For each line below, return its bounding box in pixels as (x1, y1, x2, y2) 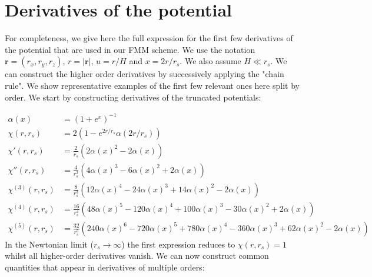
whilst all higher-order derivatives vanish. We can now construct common (5, 249, 269, 262)
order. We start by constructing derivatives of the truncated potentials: (5, 91, 261, 103)
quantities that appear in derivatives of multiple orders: (5, 261, 205, 273)
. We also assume (180, 55, 241, 67)
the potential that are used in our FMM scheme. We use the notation (5, 43, 255, 55)
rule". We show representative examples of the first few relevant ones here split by (5, 79, 300, 91)
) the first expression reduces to (121, 238, 235, 250)
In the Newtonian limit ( (5, 238, 94, 250)
